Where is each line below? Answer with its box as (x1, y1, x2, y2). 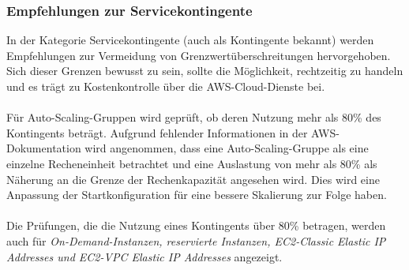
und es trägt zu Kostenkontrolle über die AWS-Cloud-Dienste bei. (6, 78, 325, 94)
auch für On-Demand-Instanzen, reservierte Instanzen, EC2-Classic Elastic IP (6, 232, 386, 249)
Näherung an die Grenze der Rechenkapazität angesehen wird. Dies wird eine (6, 171, 380, 187)
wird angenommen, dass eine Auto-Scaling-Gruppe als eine (84, 140, 369, 156)
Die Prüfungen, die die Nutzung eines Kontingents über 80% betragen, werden (6, 217, 386, 234)
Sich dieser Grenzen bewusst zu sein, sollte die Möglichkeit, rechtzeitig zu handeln (6, 62, 403, 79)
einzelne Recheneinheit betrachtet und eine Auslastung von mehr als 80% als (6, 155, 377, 171)
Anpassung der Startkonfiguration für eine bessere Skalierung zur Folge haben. (6, 186, 387, 203)
